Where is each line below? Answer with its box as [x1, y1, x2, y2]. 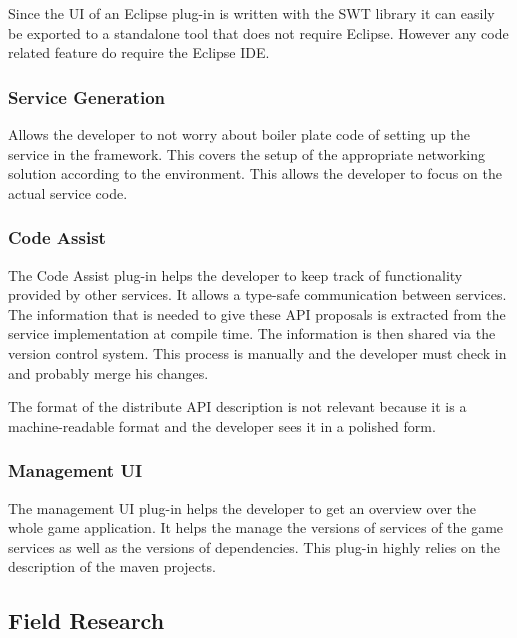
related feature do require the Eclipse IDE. [8, 42, 270, 63]
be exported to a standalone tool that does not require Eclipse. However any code [8, 22, 509, 43]
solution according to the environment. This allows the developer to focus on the [8, 163, 502, 184]
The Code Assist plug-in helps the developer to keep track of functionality [8, 264, 463, 285]
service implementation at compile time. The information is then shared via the [8, 323, 496, 344]
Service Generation [8, 84, 166, 109]
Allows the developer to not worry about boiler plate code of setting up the [8, 124, 470, 144]
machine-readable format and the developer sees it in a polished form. [8, 415, 436, 436]
